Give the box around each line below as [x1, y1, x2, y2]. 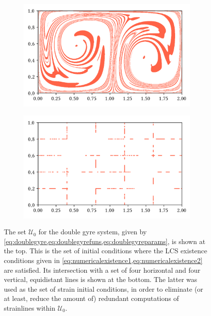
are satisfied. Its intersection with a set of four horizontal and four [4, 264, 201, 275]
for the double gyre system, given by [38, 227, 147, 237]
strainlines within [4, 302, 55, 313]
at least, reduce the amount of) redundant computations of [4, 293, 179, 303]
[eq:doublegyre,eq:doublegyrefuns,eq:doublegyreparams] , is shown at [4, 236, 206, 246]
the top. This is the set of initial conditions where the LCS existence [4, 246, 208, 256]
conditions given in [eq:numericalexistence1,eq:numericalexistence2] [4, 255, 203, 265]
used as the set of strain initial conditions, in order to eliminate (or [4, 283, 203, 294]
